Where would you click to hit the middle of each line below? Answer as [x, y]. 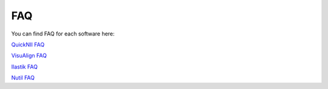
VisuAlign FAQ [29, 56]
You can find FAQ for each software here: [63, 34]
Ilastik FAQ [24, 67]
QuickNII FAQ [28, 44]
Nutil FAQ [23, 78]
